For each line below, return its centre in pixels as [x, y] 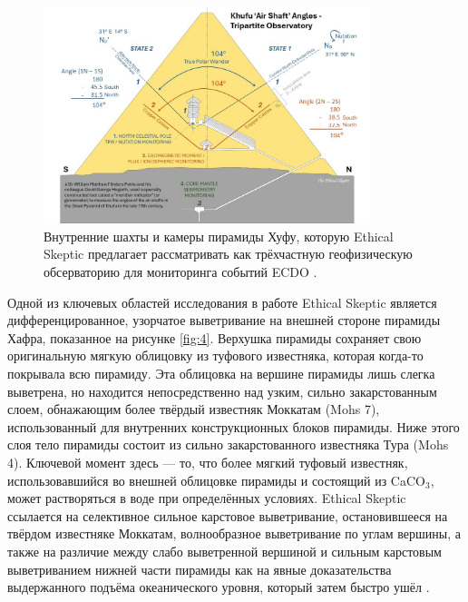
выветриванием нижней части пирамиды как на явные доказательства [200, 569]
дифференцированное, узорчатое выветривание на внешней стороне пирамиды [224, 320]
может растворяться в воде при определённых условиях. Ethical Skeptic [207, 498]
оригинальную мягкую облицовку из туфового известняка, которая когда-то [215, 355]
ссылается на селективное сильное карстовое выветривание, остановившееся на [228, 515]
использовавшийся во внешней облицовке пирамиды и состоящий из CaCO [216, 480]
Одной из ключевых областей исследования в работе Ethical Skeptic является [222, 302]
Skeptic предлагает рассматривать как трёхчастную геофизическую [228, 254]
